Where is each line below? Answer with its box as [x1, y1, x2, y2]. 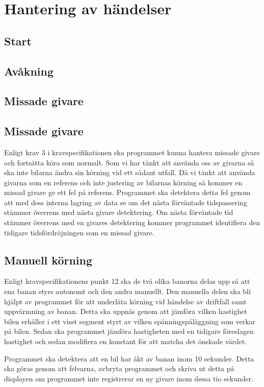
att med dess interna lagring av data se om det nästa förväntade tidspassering [4, 197, 247, 207]
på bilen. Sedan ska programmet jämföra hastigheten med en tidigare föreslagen [4, 326, 254, 336]
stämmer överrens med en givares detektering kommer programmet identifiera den [4, 217, 260, 228]
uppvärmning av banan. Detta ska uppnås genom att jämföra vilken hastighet [4, 306, 247, 317]
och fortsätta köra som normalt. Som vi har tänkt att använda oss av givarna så [4, 157, 254, 167]
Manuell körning [4, 252, 93, 268]
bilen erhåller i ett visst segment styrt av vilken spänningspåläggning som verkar [4, 316, 256, 326]
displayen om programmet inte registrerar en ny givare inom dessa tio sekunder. [4, 373, 254, 383]
